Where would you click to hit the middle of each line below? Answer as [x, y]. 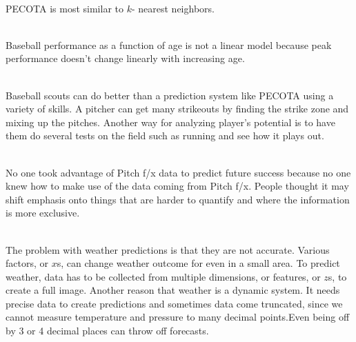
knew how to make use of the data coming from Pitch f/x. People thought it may [177, 186]
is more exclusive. [43, 213]
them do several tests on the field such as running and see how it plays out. [165, 135]
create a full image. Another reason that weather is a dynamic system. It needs [173, 290]
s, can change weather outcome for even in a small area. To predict [198, 263]
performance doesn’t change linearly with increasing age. [125, 58]
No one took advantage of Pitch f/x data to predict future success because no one [178, 172]
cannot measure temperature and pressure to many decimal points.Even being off [178, 317]
